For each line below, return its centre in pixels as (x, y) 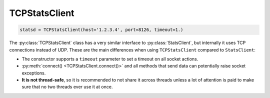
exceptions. (34, 73)
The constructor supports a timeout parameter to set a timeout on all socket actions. (110, 59)
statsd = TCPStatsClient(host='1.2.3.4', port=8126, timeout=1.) (101, 30)
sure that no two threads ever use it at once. (67, 87)
